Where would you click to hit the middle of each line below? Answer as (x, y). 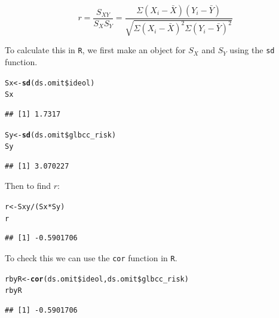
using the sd (252, 50)
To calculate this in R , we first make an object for (95, 50)
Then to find (28, 186)
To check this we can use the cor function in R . (91, 257)
